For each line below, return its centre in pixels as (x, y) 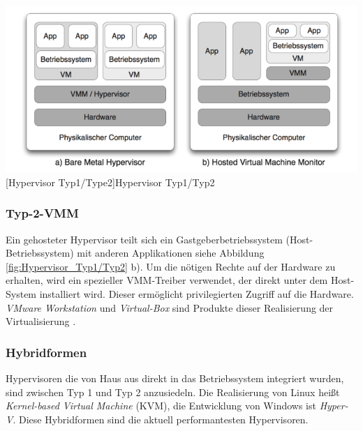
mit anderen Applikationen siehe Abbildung (171, 253)
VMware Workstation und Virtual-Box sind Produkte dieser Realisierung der (170, 307)
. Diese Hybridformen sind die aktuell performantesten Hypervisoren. (161, 419)
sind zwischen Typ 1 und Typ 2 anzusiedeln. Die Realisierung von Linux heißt (173, 392)
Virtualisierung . (41, 321)
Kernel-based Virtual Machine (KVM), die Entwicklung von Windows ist (161, 406)
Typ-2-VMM (42, 213)
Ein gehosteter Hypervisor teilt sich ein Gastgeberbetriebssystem (144, 239)
